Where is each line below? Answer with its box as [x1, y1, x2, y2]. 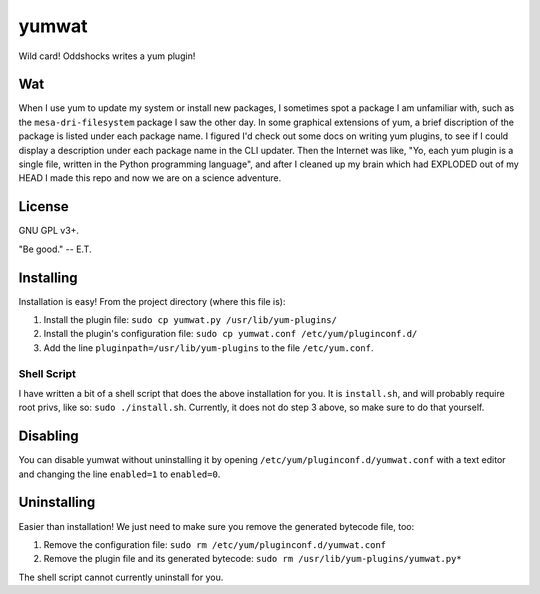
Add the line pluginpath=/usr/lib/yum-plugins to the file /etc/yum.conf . [43, 341, 374, 354]
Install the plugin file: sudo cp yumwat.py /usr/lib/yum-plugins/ [43, 314, 337, 325]
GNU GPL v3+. [18, 225, 80, 237]
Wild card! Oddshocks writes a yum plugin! [18, 50, 196, 62]
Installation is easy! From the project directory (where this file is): [18, 295, 286, 307]
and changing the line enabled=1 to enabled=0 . [18, 468, 221, 480]
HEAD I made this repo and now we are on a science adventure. [18, 172, 282, 184]
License [18, 198, 69, 215]
